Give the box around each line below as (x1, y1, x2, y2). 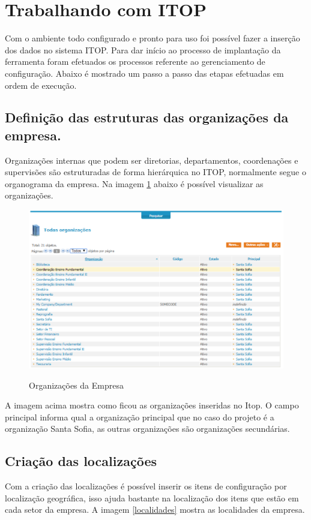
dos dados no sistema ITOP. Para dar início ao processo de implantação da (5, 43, 281, 56)
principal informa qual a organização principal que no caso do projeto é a (5, 410, 274, 423)
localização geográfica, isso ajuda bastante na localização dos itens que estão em (5, 491, 299, 504)
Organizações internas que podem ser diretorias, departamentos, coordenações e (5, 154, 298, 166)
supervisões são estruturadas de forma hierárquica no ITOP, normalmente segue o (5, 166, 306, 178)
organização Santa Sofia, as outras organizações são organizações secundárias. (5, 422, 290, 435)
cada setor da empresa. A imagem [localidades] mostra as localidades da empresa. (5, 503, 305, 516)
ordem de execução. (5, 79, 77, 91)
